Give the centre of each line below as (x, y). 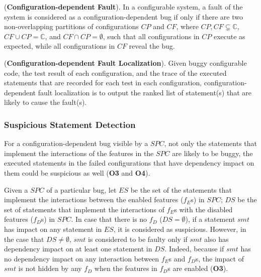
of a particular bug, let (81, 189)
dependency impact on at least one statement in (78, 249)
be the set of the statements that (181, 189)
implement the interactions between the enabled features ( (94, 199)
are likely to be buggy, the (212, 153)
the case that (24, 239)
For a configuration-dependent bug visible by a (76, 143)
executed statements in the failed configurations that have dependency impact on (129, 163)
